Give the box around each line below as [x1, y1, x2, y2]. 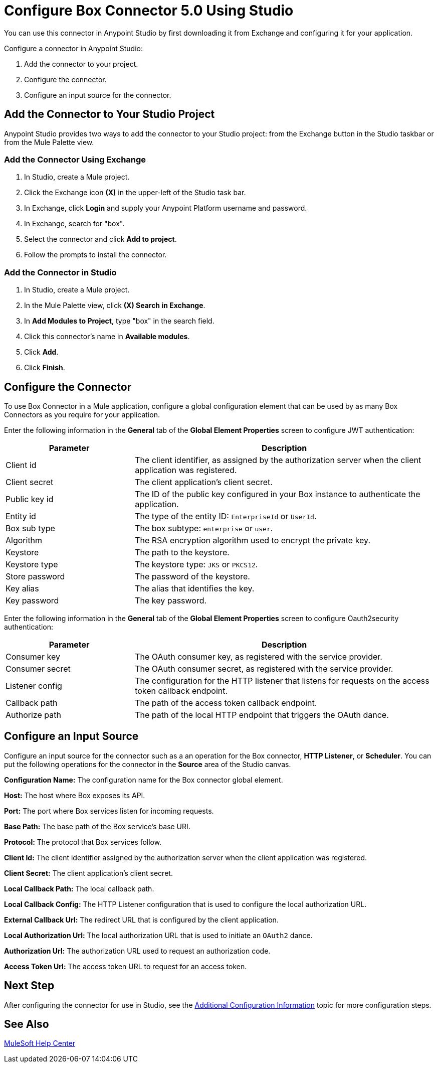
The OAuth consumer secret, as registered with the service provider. [135, 663, 393, 674]
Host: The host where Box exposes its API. [4, 791, 145, 800]
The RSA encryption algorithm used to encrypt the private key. [135, 535, 371, 545]
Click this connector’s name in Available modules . [24, 332, 190, 341]
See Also [4, 1018, 49, 1031]
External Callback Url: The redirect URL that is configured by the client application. [4, 915, 279, 924]
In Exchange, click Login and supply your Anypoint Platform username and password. [24, 204, 307, 213]
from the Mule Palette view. [4, 137, 94, 146]
